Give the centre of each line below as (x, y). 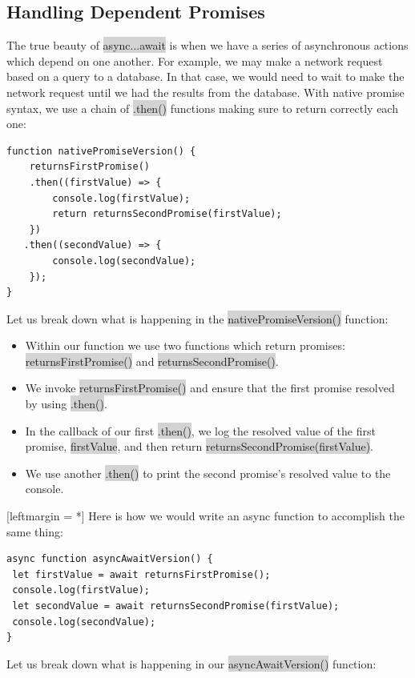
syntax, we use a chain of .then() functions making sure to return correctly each (202, 108)
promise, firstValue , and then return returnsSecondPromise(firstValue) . (199, 446)
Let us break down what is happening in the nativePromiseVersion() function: (197, 318)
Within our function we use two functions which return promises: (185, 345)
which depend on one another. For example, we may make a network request (195, 60)
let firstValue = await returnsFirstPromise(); (141, 574)
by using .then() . (66, 404)
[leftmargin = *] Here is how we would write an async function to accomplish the (205, 516)
